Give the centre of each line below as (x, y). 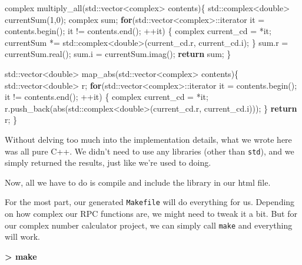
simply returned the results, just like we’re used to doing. (108, 162)
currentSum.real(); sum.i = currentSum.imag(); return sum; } (118, 54)
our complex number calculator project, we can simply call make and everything (149, 225)
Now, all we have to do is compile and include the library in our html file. (138, 182)
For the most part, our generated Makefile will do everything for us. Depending (150, 202)
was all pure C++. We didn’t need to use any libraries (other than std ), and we (150, 151)
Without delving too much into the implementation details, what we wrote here (148, 139)
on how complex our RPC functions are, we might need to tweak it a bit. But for (151, 214)
